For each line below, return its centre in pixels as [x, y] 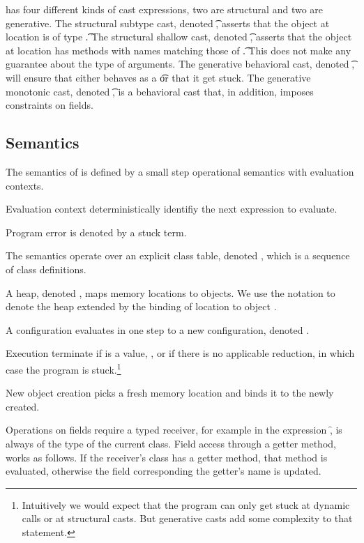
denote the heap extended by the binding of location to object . [141, 306]
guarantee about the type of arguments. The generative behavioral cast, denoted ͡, [180, 64]
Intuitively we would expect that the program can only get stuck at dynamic [186, 504]
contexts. [25, 185]
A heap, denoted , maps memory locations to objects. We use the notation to [170, 292]
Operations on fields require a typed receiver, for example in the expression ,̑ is [174, 430]
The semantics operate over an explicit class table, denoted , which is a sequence [178, 255]
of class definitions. [46, 269]
